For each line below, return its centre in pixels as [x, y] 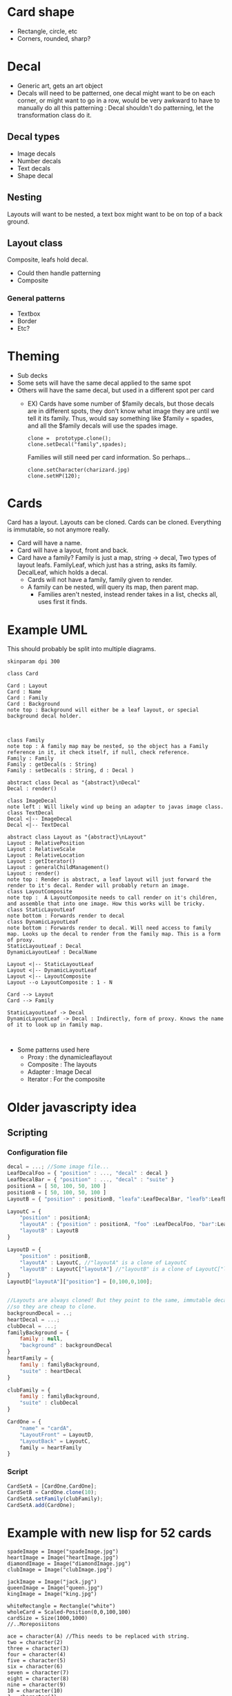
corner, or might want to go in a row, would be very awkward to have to [118, 100]
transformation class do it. [54, 115]
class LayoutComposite [40, 892]
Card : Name [24, 692]
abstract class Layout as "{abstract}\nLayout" [77, 837]
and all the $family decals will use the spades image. [103, 426]
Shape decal [35, 175]
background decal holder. [44, 716]
